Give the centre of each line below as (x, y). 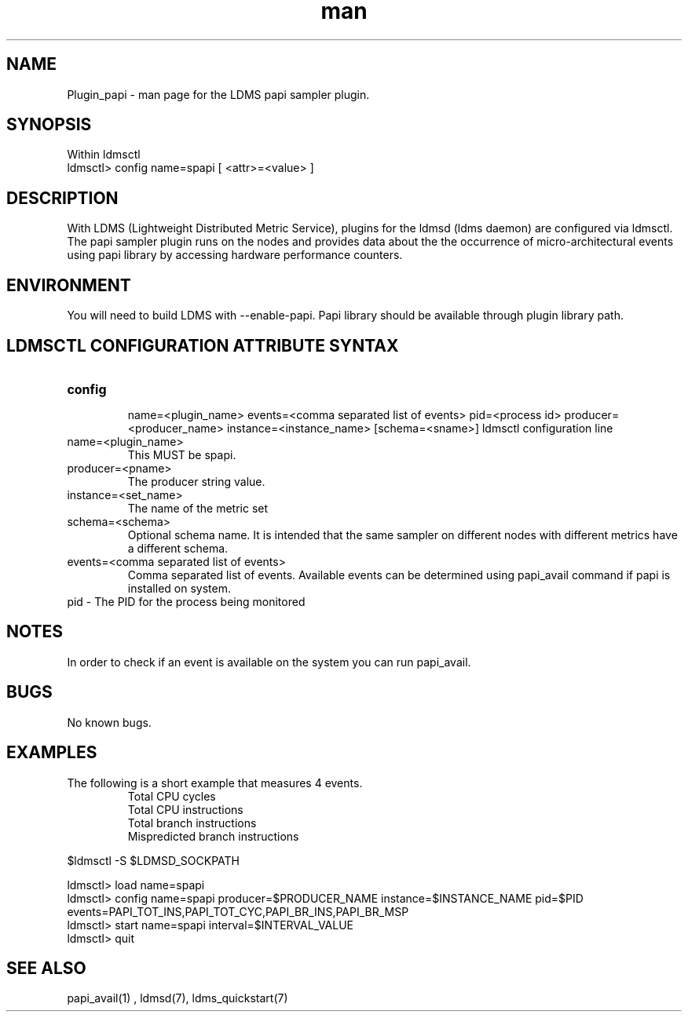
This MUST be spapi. (182, 454)
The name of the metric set (198, 508)
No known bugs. (109, 722)
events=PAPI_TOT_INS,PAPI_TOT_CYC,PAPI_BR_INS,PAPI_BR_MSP (238, 911)
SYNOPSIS (49, 125)
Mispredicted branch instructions (213, 836)
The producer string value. (196, 481)
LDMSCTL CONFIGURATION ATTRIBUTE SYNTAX (203, 345)
